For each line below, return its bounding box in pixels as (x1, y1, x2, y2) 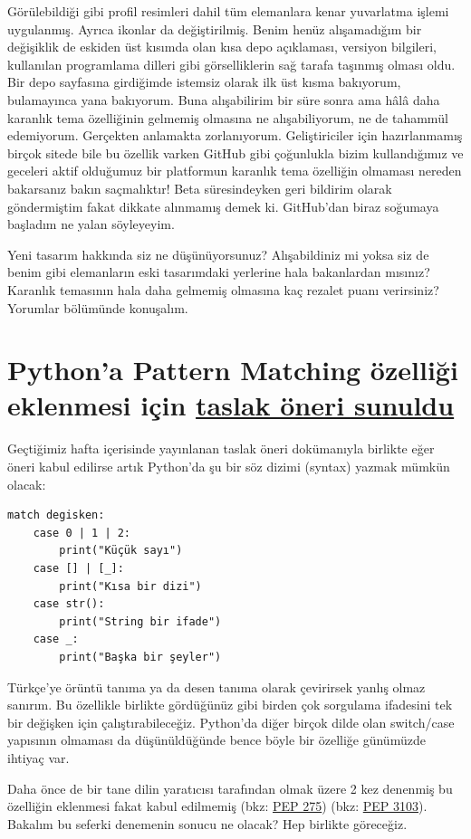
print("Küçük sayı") (59, 544, 183, 558)
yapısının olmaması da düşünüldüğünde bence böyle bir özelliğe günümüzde (7, 730, 426, 749)
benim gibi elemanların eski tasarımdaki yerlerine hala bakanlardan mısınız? (7, 262, 430, 281)
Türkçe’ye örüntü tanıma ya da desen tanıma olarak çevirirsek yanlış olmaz (7, 677, 426, 696)
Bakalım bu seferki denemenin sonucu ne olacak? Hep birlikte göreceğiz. (7, 814, 408, 833)
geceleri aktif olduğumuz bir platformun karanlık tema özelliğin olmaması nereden (7, 161, 462, 180)
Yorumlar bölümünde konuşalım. (7, 298, 188, 317)
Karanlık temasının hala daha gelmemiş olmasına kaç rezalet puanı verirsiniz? (7, 280, 439, 299)
